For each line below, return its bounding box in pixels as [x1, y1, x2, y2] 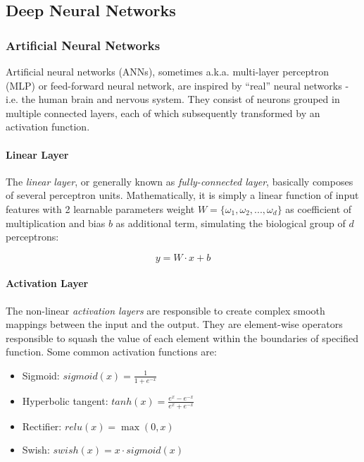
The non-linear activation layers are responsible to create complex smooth [6, 303, 325, 317]
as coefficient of [285, 201, 352, 216]
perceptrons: [6, 229, 59, 244]
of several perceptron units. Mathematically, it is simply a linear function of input [6, 188, 359, 202]
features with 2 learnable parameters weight [6, 201, 195, 216]
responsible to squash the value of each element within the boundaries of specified [6, 330, 359, 345]
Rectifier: [22, 418, 62, 433]
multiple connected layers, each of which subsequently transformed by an [6, 105, 320, 120]
